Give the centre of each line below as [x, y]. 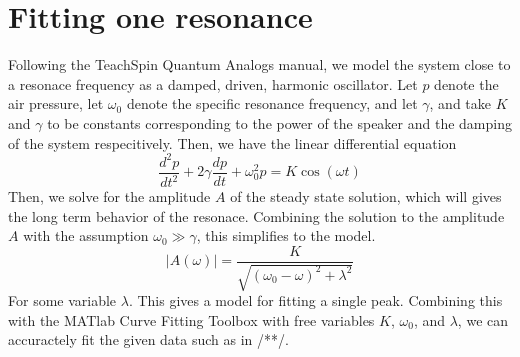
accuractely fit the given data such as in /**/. [148, 339]
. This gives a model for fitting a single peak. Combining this [315, 300]
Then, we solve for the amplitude [109, 196]
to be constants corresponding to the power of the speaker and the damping [279, 122]
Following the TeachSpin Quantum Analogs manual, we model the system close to [259, 64]
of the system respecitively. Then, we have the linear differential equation [232, 142]
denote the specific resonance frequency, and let [272, 103]
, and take [460, 103]
